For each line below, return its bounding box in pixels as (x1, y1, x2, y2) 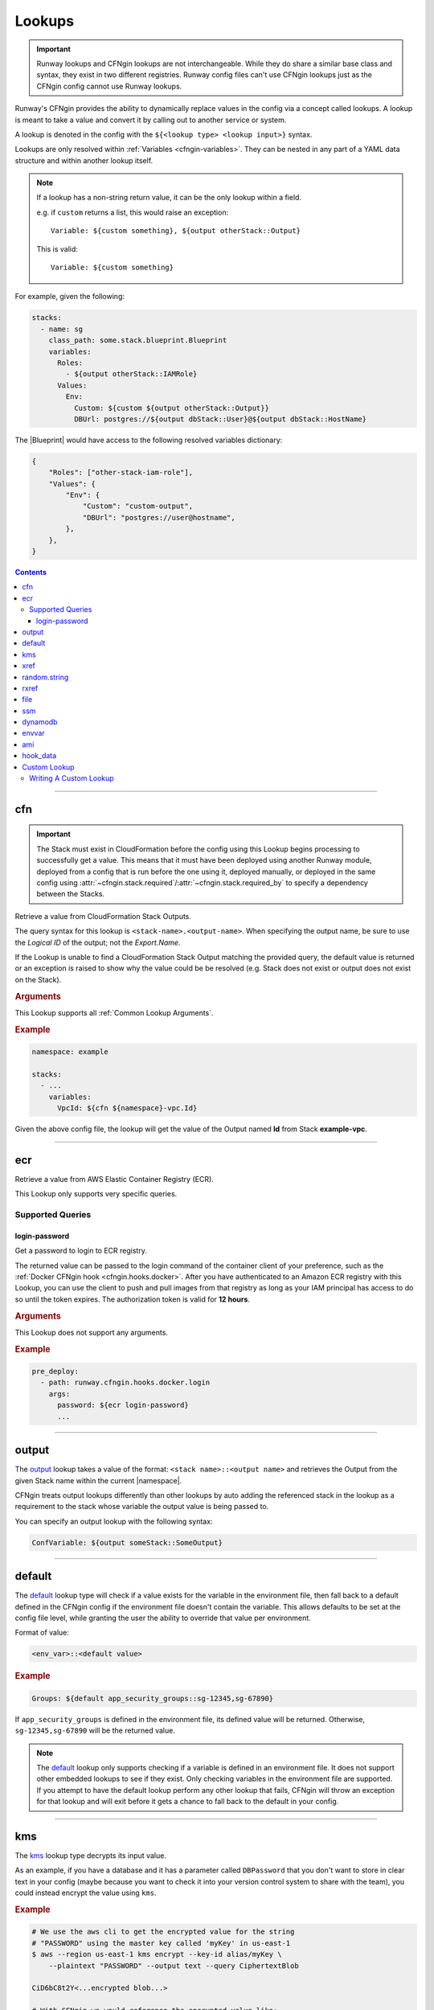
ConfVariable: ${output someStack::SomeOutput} (31, 1538, 223, 1547)
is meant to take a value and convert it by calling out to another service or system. (14, 115, 287, 125)
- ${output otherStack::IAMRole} (65, 370, 198, 379)
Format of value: (14, 1628, 70, 1638)
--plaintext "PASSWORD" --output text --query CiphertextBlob (48, 1961, 299, 1970)
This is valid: (36, 244, 78, 253)
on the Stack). (14, 974, 62, 984)
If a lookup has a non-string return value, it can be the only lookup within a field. (36, 193, 301, 203)
